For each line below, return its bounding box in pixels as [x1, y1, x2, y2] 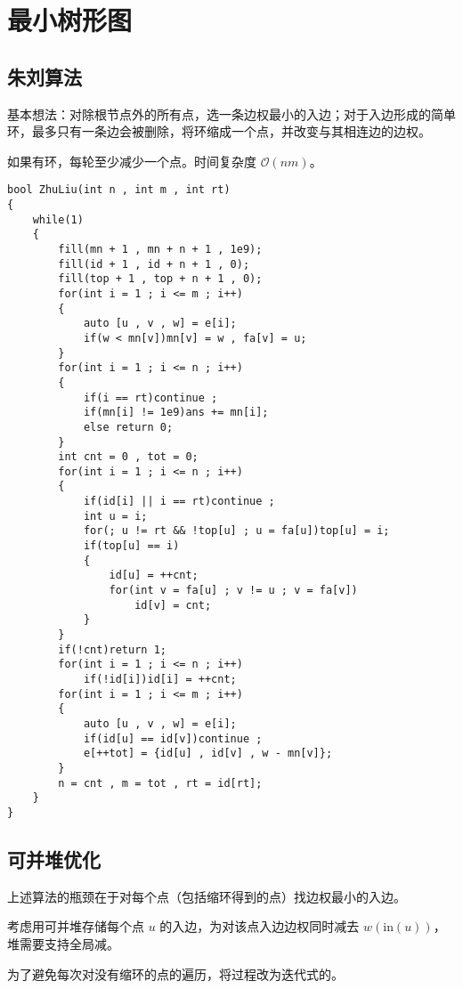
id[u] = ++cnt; [109, 569, 199, 582]
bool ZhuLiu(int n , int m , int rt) [7, 183, 231, 197]
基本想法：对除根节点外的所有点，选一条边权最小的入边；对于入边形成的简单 [7, 104, 456, 123]
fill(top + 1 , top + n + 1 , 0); [58, 272, 263, 286]
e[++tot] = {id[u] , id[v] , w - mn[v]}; [83, 747, 333, 760]
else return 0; [83, 420, 174, 434]
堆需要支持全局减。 [7, 934, 119, 953]
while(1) [32, 213, 84, 226]
